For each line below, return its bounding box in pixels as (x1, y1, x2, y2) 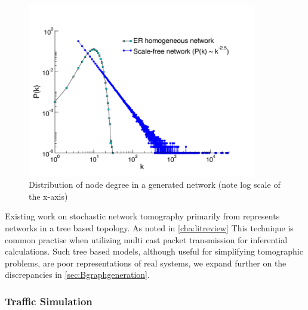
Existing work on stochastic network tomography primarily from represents (5, 210, 280, 222)
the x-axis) (29, 190, 68, 202)
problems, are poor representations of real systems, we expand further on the (5, 256, 287, 269)
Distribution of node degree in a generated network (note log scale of (29, 178, 281, 191)
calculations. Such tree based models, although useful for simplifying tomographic (5, 245, 303, 258)
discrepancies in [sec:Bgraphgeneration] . (5, 268, 150, 281)
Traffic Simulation (5, 293, 93, 308)
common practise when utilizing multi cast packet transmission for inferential (5, 233, 288, 246)
